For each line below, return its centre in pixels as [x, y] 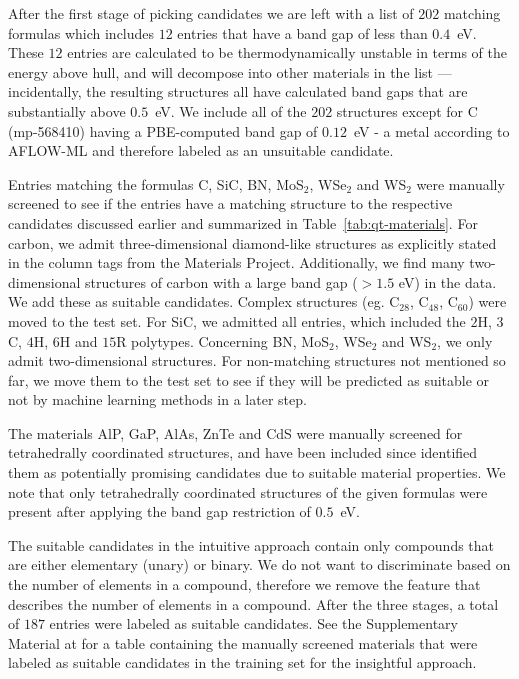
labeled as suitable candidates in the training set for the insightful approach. [242, 662]
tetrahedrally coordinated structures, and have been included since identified [243, 452]
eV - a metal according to [431, 130]
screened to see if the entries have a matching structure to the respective [230, 203]
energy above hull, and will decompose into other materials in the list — [230, 71]
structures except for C [407, 110]
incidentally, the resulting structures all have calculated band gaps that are [238, 91]
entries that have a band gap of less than [302, 32]
